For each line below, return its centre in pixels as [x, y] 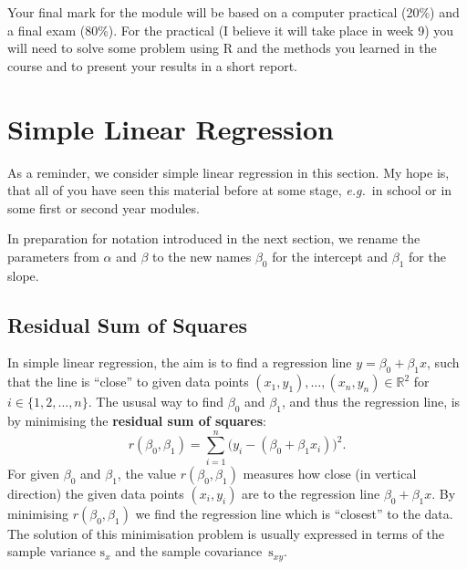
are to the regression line [311, 493]
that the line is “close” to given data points [128, 382]
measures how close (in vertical [330, 473]
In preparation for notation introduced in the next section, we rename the [214, 238]
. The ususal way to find [156, 402]
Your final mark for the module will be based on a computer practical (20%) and [233, 12]
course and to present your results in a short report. [152, 65]
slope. [23, 275]
